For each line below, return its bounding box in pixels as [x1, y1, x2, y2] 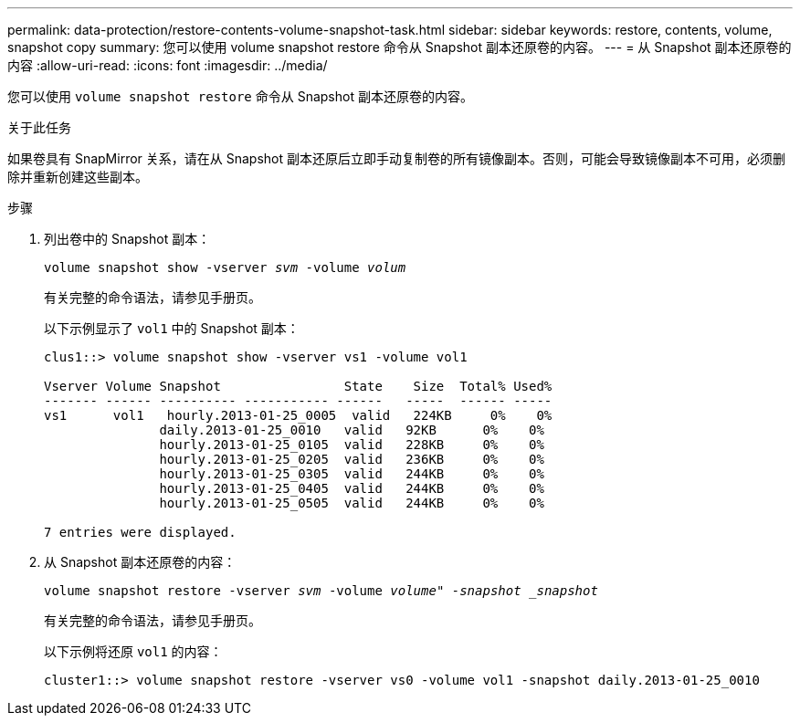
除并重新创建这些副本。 [7, 169, 148, 184]
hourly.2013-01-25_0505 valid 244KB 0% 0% [159, 496, 544, 510]
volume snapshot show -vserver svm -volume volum [44, 260, 406, 275]
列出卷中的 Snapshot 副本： [44, 231, 211, 246]
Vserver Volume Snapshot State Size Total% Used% [44, 379, 553, 393]
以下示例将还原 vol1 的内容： [44, 644, 223, 659]
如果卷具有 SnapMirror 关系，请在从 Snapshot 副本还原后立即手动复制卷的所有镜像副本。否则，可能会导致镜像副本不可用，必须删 [7, 151, 785, 166]
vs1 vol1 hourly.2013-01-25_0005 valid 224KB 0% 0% [44, 408, 553, 423]
